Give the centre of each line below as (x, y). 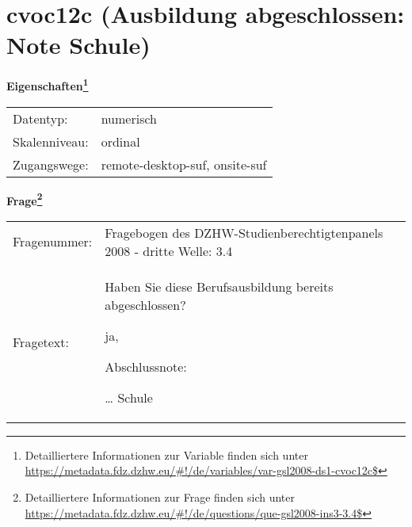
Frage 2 (25, 199)
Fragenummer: (53, 242)
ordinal (120, 141)
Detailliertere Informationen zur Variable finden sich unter (166, 454)
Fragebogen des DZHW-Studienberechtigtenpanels (244, 232)
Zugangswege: (51, 164)
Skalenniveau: (51, 141)
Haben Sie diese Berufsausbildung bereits (219, 286)
